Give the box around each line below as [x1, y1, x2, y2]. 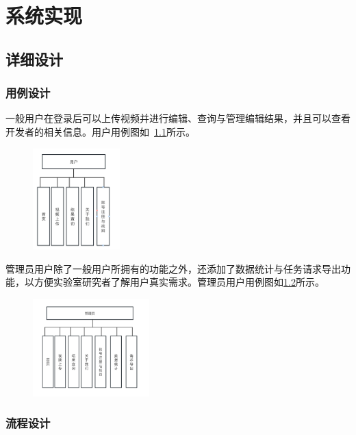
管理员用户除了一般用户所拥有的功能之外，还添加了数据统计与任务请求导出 [5, 261, 341, 275]
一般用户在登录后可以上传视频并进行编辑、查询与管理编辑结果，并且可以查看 [5, 111, 351, 125]
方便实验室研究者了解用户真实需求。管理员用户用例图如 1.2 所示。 [34, 275, 325, 289]
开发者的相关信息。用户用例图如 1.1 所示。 [5, 124, 195, 138]
